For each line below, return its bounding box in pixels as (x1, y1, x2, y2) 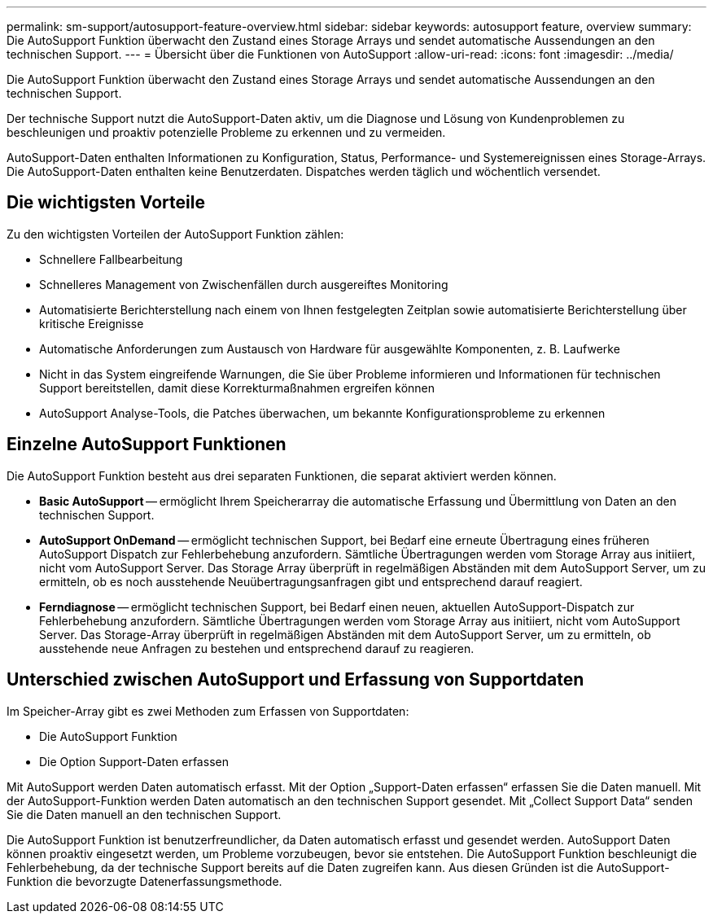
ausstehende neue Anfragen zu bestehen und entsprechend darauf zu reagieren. (39, 641, 475, 655)
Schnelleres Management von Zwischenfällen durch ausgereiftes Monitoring (39, 277, 448, 291)
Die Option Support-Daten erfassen (39, 754, 229, 769)
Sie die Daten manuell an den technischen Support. (7, 807, 282, 821)
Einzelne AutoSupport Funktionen (7, 434, 287, 455)
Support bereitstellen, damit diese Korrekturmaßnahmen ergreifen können (39, 380, 435, 395)
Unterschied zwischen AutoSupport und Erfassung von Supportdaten (7, 669, 584, 690)
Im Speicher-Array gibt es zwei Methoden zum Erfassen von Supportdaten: (7, 703, 409, 718)
